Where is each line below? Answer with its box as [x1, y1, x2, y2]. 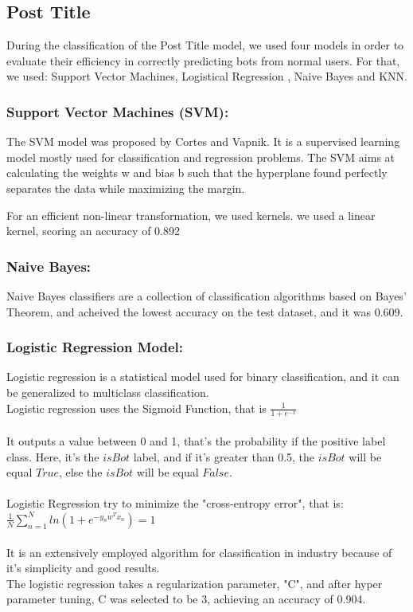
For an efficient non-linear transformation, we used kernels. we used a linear [6, 206, 376, 223]
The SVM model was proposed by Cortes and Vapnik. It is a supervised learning [6, 133, 400, 150]
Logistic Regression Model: [6, 337, 183, 357]
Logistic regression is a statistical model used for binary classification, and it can [6, 368, 399, 385]
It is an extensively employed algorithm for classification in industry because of [6, 543, 392, 560]
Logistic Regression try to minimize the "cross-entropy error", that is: [6, 495, 344, 512]
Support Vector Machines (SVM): [6, 101, 229, 121]
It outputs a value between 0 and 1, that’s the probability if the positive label [6, 433, 386, 449]
